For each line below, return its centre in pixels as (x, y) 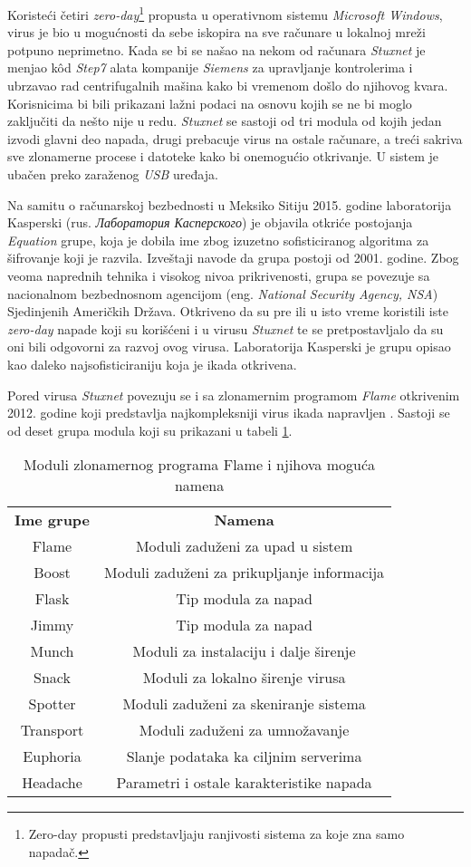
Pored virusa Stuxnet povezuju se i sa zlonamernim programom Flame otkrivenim (234, 395)
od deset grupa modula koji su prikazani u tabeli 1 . (150, 430)
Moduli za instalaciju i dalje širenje (244, 651)
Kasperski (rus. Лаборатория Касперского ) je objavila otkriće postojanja (210, 222)
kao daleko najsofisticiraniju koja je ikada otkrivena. (152, 364)
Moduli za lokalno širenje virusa (244, 678)
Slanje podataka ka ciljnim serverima (244, 756)
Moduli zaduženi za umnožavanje (244, 730)
